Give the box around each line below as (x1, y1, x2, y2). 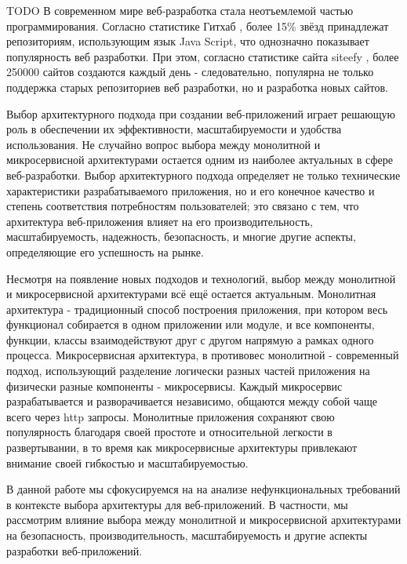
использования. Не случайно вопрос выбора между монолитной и (6, 136, 321, 152)
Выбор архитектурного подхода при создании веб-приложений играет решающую (6, 105, 395, 122)
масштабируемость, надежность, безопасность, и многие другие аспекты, (6, 228, 356, 245)
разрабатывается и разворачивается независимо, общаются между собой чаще (6, 393, 378, 409)
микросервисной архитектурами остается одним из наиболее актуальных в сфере (6, 151, 393, 168)
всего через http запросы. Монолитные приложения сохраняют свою (6, 408, 335, 424)
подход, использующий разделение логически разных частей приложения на (6, 362, 370, 379)
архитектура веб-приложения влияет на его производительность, (6, 213, 313, 229)
